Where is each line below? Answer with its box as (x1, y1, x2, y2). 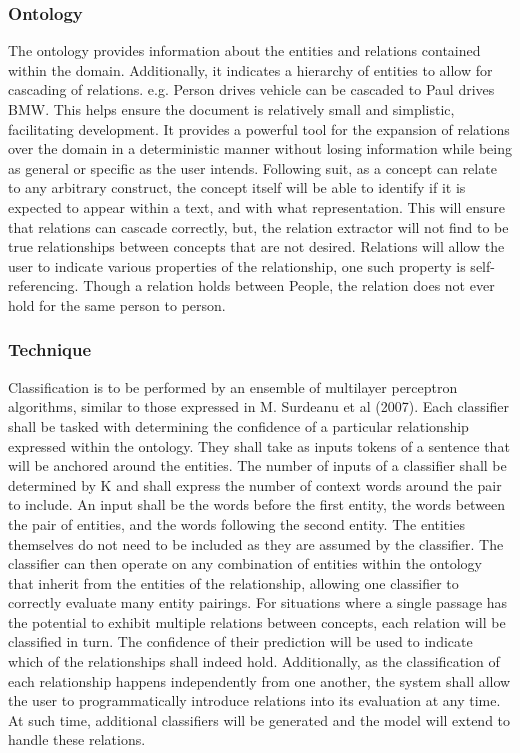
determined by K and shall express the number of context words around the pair (8, 474, 502, 495)
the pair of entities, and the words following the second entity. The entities (8, 513, 465, 534)
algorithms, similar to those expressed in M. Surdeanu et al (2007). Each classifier (8, 396, 510, 417)
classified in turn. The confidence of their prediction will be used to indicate (8, 631, 473, 652)
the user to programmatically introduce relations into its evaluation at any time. (8, 690, 501, 711)
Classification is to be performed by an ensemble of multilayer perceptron (8, 376, 458, 397)
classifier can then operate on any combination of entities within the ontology (8, 553, 482, 574)
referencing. (8, 275, 79, 296)
